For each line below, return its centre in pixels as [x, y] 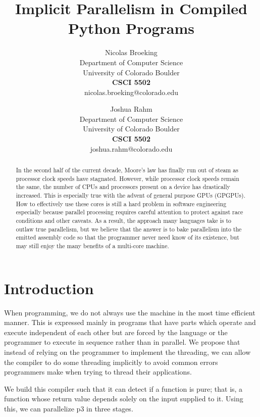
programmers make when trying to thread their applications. [98, 372]
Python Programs [131, 28]
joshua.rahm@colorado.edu [131, 148]
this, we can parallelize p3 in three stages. [69, 408]
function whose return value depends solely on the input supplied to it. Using [124, 399]
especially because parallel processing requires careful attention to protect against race [129, 212]
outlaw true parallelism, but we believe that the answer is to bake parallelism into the [129, 229]
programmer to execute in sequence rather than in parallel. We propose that [122, 342]
